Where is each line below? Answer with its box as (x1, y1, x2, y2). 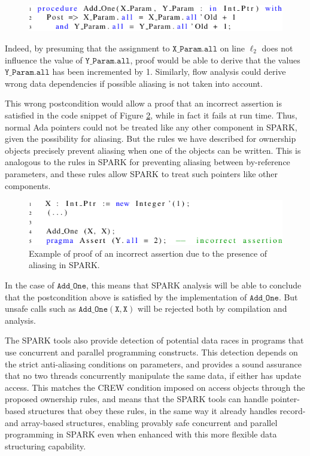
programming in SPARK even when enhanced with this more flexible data (5, 428, 277, 440)
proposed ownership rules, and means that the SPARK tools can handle (5, 393, 268, 405)
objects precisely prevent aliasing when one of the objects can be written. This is (5, 144, 301, 156)
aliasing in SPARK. (29, 259, 100, 271)
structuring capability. (5, 439, 86, 452)
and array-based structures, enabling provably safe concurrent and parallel (5, 416, 278, 428)
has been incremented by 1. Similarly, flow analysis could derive (52, 65, 286, 78)
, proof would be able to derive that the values (130, 53, 300, 66)
